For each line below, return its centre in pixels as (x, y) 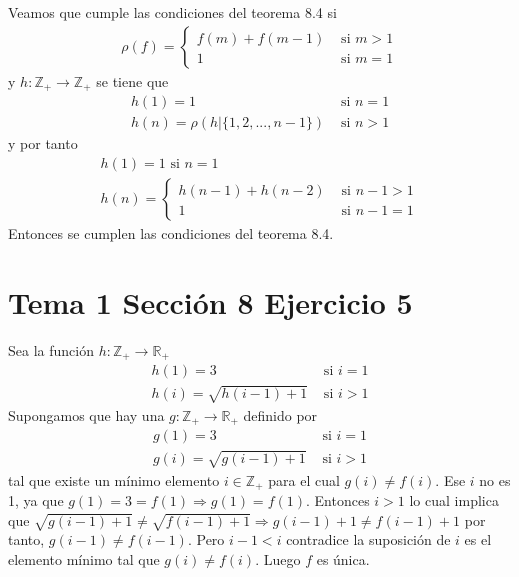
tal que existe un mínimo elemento (114, 479)
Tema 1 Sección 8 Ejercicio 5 (210, 301)
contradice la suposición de (368, 539)
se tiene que (132, 80)
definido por (280, 414)
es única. (343, 559)
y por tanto (43, 143)
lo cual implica (454, 500)
